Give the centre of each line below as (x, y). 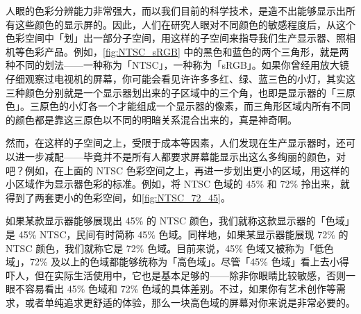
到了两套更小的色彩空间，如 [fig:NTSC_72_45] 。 (123, 197)
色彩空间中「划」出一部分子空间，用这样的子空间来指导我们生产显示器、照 (176, 38)
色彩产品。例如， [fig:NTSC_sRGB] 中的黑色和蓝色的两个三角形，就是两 (187, 51)
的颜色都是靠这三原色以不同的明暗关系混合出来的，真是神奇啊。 (151, 119)
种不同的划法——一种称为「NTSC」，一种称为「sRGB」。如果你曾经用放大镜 (177, 65)
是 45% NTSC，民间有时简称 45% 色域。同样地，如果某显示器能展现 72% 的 (177, 234)
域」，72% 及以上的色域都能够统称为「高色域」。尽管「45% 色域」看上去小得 (177, 262)
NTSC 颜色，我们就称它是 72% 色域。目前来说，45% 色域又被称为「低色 (170, 248)
